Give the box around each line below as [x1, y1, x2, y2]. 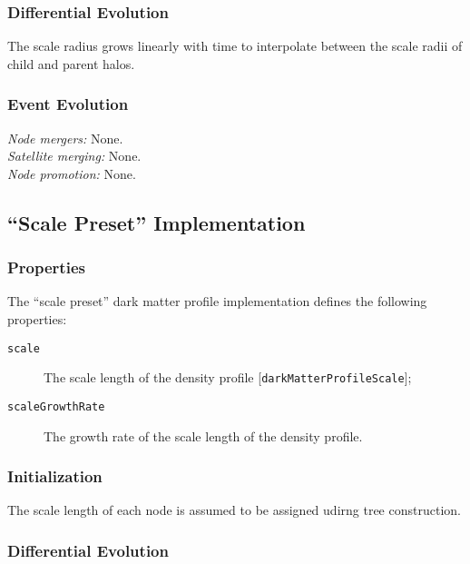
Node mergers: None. [7, 128, 123, 147]
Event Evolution [7, 93, 129, 115]
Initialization [7, 465, 103, 488]
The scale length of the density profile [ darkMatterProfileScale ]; [44, 368, 412, 387]
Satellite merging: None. [7, 146, 142, 165]
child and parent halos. [7, 54, 135, 73]
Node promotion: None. [7, 163, 136, 183]
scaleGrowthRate [7, 400, 105, 413]
